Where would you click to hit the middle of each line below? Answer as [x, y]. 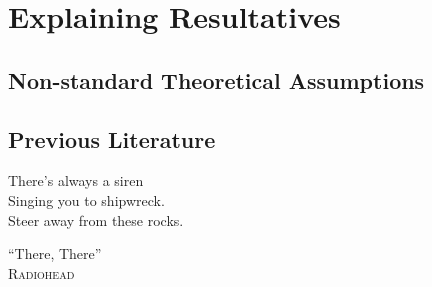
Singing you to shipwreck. [86, 199]
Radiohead [41, 272]
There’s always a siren [76, 180]
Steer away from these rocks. [96, 219]
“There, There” [55, 253]
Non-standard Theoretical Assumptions [216, 79]
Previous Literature [112, 138]
